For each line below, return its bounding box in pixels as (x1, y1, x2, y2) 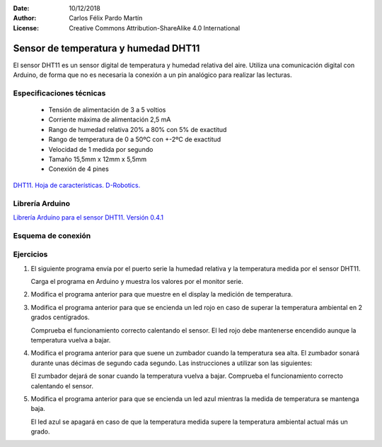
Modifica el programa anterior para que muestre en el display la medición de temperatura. (30, 290, 293, 299)
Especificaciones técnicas (13, 88, 106, 98)
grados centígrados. (30, 313, 90, 321)
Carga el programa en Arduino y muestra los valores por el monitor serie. (30, 278, 243, 285)
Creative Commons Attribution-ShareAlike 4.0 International (69, 23, 241, 32)
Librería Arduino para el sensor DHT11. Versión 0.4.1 (13, 213, 164, 222)
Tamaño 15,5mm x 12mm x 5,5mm (48, 155, 147, 163)
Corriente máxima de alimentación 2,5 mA (48, 115, 171, 124)
